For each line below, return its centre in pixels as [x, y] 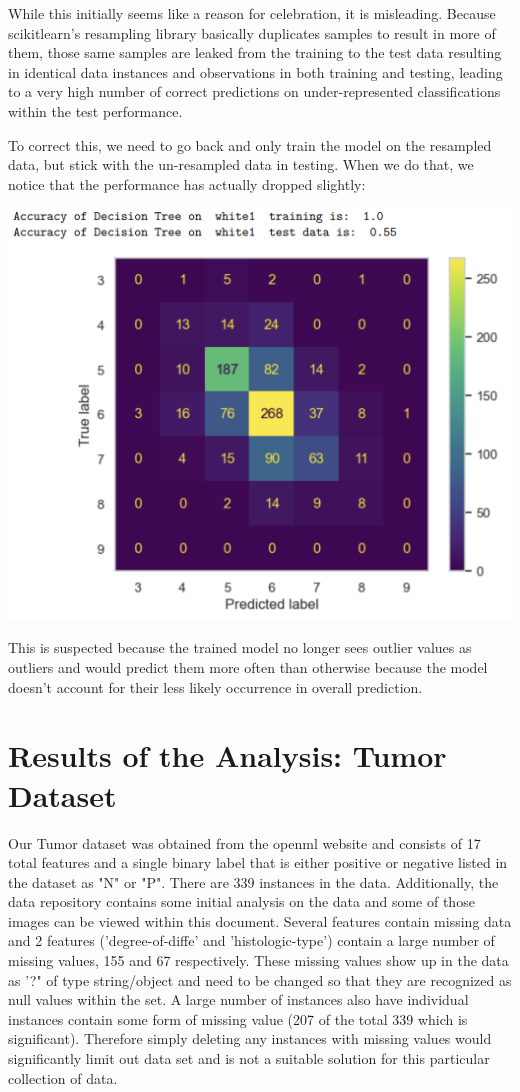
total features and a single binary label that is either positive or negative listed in [258, 862]
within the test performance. [95, 110]
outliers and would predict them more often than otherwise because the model [248, 667]
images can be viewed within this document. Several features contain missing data [260, 920]
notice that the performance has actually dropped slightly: [187, 183]
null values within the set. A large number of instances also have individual [238, 999]
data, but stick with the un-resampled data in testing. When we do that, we [241, 164]
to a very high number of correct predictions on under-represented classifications [254, 91]
